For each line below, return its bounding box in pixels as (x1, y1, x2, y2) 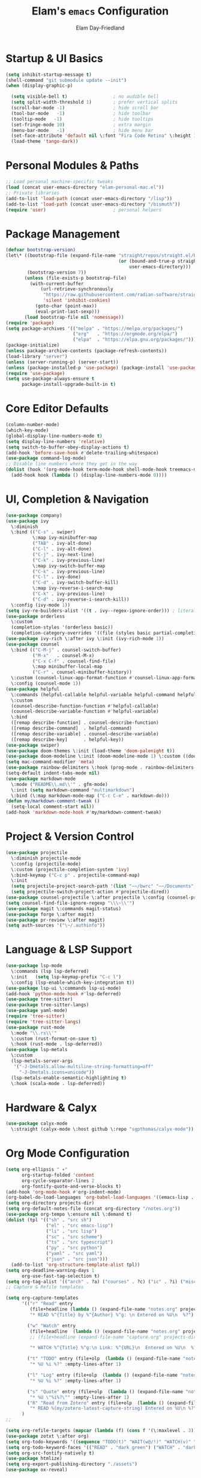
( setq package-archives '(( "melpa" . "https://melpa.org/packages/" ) (5, 325, 184, 332)
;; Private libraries (5, 190, 60, 196)
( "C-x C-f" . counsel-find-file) (32, 658, 116, 664)
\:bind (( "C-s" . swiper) (11, 529, 76, 535)
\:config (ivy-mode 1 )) (11, 602, 70, 608)
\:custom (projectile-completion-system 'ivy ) (11, 866, 130, 872)
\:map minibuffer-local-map (32, 664, 103, 670)
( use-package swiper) (5, 742, 60, 748)
